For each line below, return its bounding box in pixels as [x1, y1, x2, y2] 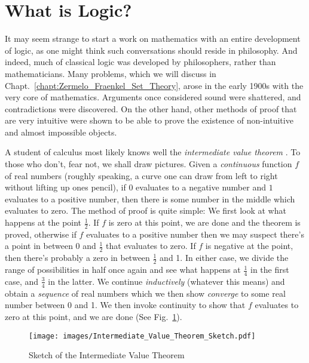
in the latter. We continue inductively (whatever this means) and [48, 275, 285, 287]
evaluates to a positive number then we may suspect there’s [86, 227, 304, 240]
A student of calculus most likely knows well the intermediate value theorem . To [5, 146, 301, 158]
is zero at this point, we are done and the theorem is [108, 216, 301, 229]
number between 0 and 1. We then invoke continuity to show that [5, 299, 246, 311]
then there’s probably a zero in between [5, 251, 150, 264]
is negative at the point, [205, 239, 293, 252]
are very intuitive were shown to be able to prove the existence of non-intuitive [5, 114, 293, 127]
